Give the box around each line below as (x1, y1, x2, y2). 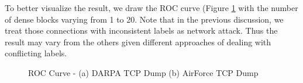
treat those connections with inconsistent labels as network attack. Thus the (5, 24, 278, 37)
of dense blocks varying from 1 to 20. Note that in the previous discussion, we (5, 13, 284, 25)
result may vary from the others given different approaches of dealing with (5, 35, 271, 48)
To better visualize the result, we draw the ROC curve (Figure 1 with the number (5, 2, 298, 13)
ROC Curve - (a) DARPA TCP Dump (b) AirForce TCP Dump (28, 66, 259, 78)
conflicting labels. (5, 47, 67, 59)
